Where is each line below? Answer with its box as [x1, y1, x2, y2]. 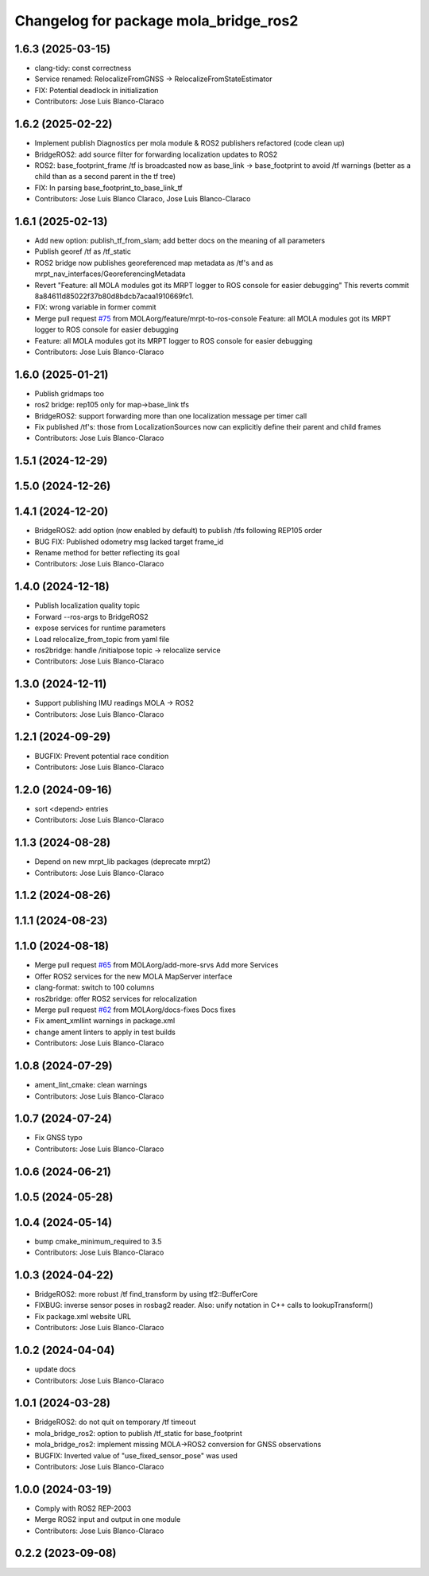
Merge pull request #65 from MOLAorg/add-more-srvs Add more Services [34, 960, 279, 970]
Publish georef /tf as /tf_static [34, 247, 131, 256]
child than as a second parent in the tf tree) [34, 172, 176, 181]
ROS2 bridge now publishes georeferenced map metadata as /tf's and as [34, 258, 273, 267]
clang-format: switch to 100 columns [34, 983, 155, 992]
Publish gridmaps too [34, 388, 105, 398]
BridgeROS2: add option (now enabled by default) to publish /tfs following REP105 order [34, 526, 323, 535]
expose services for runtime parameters [34, 623, 166, 632]
